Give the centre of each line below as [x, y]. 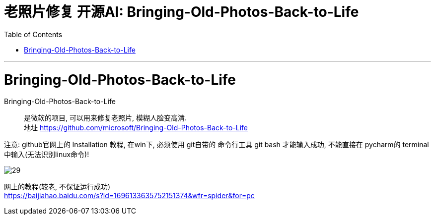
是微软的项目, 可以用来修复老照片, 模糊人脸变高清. [105, 118]
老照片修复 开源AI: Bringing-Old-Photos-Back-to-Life [181, 12]
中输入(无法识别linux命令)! [47, 155]
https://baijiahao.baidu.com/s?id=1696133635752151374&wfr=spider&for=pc [129, 196]
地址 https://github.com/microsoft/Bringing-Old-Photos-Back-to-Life [136, 128]
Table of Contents [33, 34]
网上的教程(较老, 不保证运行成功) [57, 187]
